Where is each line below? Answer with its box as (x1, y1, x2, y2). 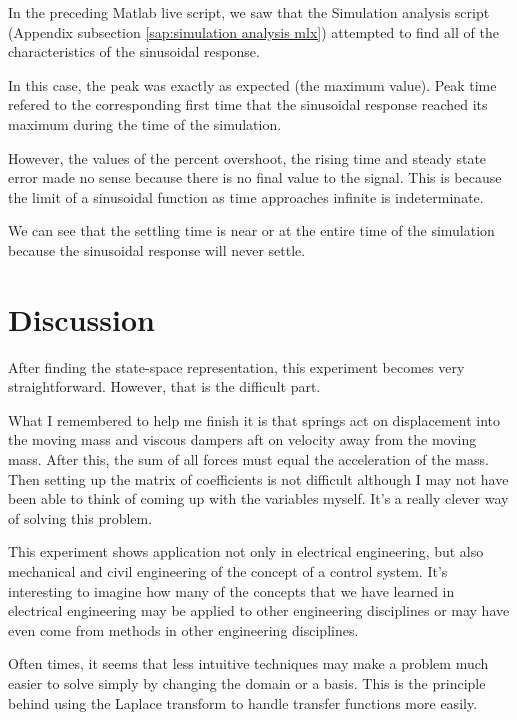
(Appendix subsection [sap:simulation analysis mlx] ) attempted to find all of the (8, 21, 499, 42)
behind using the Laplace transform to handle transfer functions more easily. (8, 692, 478, 713)
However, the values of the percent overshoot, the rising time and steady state (8, 147, 487, 168)
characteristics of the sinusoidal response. (8, 41, 260, 62)
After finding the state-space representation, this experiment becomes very (8, 356, 465, 377)
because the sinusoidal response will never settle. (8, 239, 306, 260)
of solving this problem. (8, 507, 153, 528)
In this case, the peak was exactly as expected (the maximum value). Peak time (8, 74, 497, 95)
